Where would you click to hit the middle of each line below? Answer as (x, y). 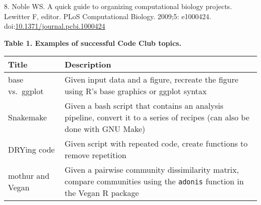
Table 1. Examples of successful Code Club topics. (93, 43)
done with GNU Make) (105, 129)
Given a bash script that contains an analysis (144, 106)
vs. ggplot (26, 91)
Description (88, 64)
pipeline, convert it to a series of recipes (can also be (157, 117)
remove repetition (95, 155)
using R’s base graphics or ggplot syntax (136, 91)
